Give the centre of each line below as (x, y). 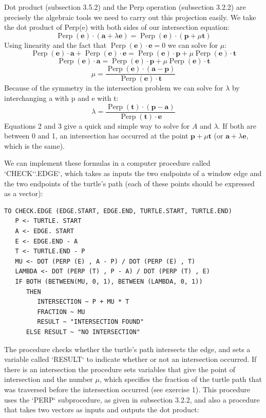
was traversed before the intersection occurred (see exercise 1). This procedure (127, 389)
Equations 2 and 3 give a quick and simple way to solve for (97, 125)
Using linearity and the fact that (55, 45)
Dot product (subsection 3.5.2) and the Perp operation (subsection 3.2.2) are (125, 7)
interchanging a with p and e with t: (61, 98)
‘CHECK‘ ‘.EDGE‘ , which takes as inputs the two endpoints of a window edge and (133, 173)
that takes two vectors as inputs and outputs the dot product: (102, 410)
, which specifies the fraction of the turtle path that (180, 379)
